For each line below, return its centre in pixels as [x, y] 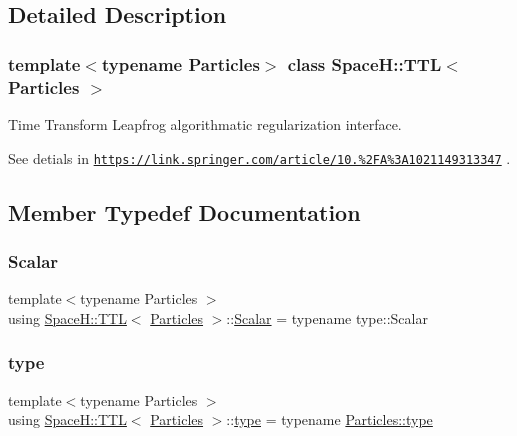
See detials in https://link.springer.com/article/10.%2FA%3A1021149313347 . [259, 157]
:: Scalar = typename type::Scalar [327, 317]
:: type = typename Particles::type [329, 419]
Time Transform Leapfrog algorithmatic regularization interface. [205, 123]
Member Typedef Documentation [184, 211]
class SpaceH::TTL [364, 63]
